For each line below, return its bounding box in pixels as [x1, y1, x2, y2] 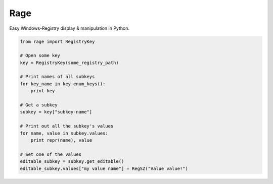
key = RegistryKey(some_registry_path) [20, 59, 119, 66]
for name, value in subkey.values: [20, 130, 108, 136]
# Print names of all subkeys [20, 74, 95, 80]
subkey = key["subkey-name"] [20, 109, 93, 115]
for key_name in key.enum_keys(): [20, 81, 106, 87]
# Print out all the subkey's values [20, 124, 114, 129]
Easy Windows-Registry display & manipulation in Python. [9, 25, 130, 31]
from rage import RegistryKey [20, 38, 95, 44]
